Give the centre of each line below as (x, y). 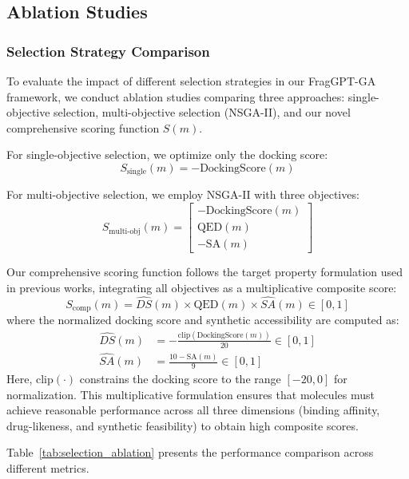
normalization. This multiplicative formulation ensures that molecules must (191, 394)
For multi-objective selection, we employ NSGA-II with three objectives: (183, 194)
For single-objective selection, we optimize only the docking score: (167, 154)
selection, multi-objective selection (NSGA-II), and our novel (202, 112)
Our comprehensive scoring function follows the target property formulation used (205, 272)
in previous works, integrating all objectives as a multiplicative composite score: (202, 287)
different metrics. (48, 467)
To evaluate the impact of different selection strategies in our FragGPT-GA (191, 81)
